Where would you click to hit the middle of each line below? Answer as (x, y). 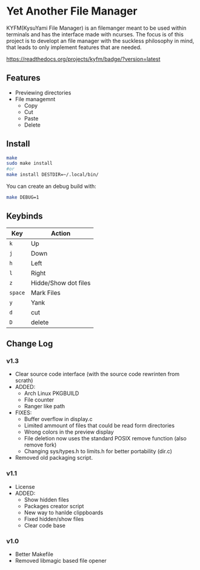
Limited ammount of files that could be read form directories (99, 426)
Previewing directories (43, 93)
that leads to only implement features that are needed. (74, 47)
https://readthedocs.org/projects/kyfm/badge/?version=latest (83, 59)
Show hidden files (47, 499)
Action (61, 233)
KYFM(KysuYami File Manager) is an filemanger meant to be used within (96, 28)
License (25, 486)
